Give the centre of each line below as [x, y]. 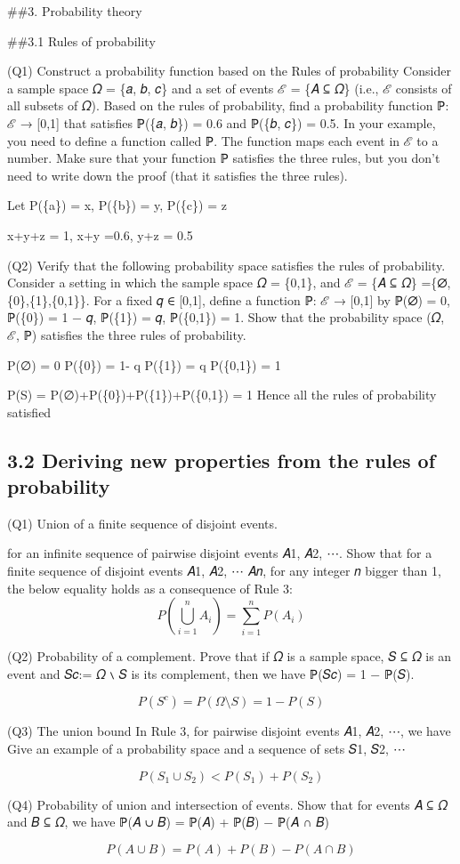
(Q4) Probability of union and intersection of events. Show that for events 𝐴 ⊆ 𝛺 [227, 804]
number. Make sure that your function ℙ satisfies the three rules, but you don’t [224, 158]
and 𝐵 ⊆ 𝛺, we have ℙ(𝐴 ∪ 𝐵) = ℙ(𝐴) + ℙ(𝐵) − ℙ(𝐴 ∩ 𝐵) [169, 822]
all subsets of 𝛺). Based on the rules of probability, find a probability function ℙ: [228, 105]
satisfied [29, 412]
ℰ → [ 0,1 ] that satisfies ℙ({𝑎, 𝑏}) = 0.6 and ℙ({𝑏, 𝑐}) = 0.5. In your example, [222, 122]
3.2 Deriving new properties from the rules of [222, 460]
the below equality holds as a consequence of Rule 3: [150, 588]
